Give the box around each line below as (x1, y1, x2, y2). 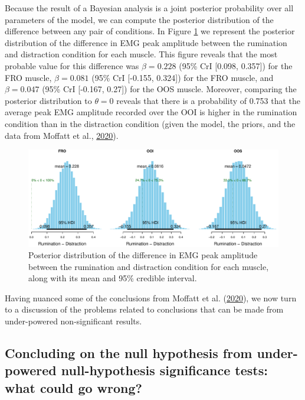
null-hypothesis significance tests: (61, 361, 268, 379)
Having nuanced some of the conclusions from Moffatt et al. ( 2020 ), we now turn (5, 291, 297, 304)
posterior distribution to (5, 94, 92, 106)
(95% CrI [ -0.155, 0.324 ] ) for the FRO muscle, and (91, 71, 274, 83)
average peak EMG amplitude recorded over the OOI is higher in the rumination (5, 106, 297, 118)
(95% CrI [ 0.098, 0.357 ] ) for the (179, 59, 293, 71)
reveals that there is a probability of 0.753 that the (116, 94, 301, 106)
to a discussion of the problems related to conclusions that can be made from (5, 303, 284, 316)
